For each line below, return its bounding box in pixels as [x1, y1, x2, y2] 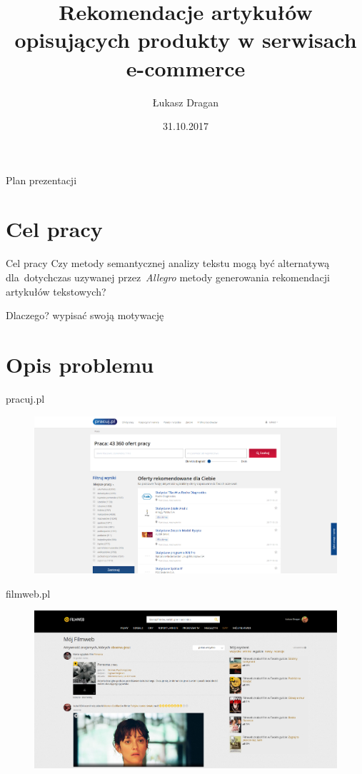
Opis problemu [6, 349, 154, 378]
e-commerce [126, 53, 246, 82]
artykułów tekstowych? [6, 283, 106, 298]
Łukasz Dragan [152, 94, 219, 109]
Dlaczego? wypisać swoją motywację [6, 308, 164, 323]
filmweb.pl [6, 585, 51, 600]
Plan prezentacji [6, 172, 77, 187]
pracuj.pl [6, 391, 45, 406]
